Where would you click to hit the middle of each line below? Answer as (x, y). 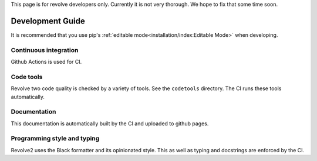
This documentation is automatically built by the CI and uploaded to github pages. (110, 124)
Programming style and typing (55, 139)
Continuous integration (45, 50)
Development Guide (48, 21)
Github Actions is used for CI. (46, 62)
